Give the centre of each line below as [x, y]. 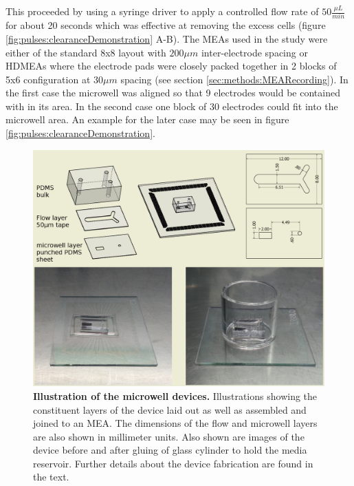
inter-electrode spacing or [254, 52]
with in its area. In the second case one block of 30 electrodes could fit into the [172, 106]
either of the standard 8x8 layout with [86, 52]
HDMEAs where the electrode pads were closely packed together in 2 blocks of [171, 66]
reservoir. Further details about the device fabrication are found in [173, 463]
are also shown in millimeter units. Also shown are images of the [169, 436]
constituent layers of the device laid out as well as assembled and [170, 409]
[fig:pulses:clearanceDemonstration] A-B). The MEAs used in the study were [167, 38]
